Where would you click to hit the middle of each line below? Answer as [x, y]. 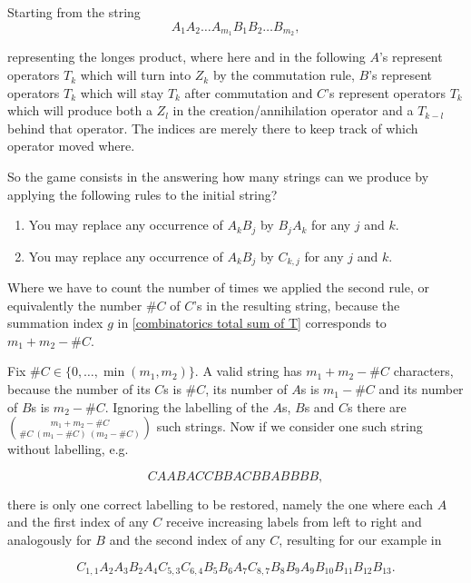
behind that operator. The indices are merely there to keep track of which [213, 128]
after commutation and [249, 92]
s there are [377, 406]
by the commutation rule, [284, 75]
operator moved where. [71, 146]
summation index [55, 323]
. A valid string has [248, 371]
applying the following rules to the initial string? [142, 194]
